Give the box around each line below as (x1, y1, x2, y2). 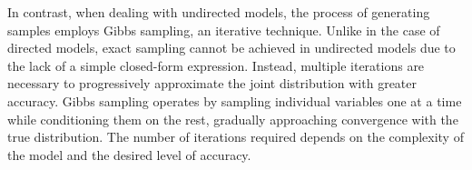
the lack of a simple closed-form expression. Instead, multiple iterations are (7, 55, 425, 75)
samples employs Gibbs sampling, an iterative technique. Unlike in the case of (7, 20, 440, 39)
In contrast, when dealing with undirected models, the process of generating (7, 3, 430, 21)
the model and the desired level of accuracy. (7, 145, 251, 164)
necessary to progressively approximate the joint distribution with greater (7, 74, 418, 93)
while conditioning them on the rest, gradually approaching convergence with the (7, 109, 458, 128)
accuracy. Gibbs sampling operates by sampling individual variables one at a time (7, 91, 462, 110)
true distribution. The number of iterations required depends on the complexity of (7, 127, 464, 146)
